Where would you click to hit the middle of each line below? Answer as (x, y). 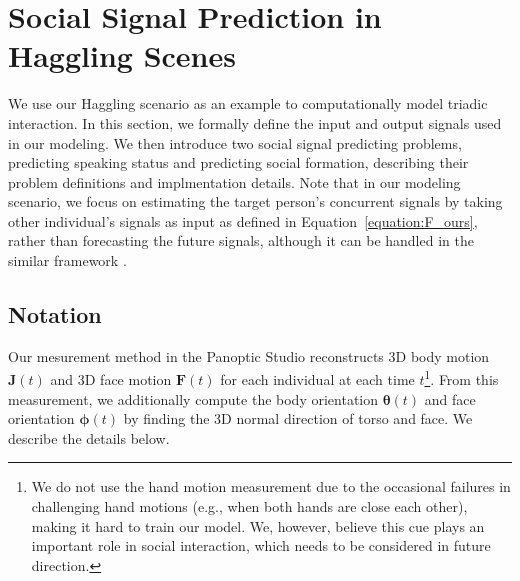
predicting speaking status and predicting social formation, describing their (238, 162)
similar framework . (67, 260)
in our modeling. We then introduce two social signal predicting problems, (235, 142)
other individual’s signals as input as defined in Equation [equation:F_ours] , (243, 220)
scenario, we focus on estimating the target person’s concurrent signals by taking (255, 201)
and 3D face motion (111, 379)
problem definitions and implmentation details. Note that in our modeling (234, 181)
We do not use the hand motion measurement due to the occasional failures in (271, 486)
